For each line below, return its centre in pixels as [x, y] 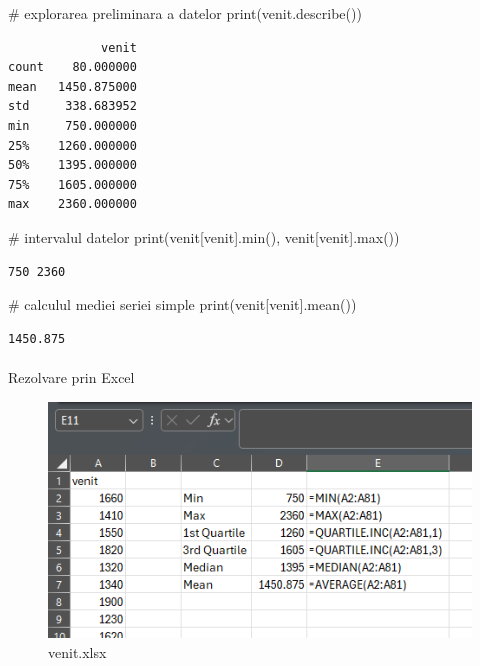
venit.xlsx [77, 651]
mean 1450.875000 [72, 86]
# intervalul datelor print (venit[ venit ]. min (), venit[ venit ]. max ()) [204, 236]
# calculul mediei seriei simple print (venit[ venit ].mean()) [182, 304]
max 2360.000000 [72, 204]
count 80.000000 [72, 67]
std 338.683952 [72, 106]
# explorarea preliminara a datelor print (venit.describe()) [185, 13]
